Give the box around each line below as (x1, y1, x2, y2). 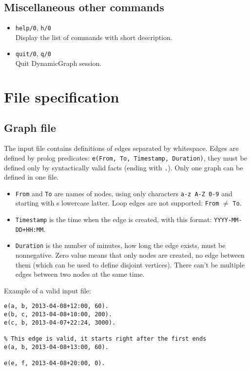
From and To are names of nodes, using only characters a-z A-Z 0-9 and (15, 188, 232, 198)
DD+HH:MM (15, 226, 44, 233)
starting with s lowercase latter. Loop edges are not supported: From (15, 198, 219, 208)
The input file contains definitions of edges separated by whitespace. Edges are (4, 143, 239, 153)
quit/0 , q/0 (15, 48, 51, 59)
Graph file (4, 120, 56, 135)
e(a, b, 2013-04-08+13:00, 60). (4, 343, 109, 350)
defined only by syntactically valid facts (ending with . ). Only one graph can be (4, 162, 243, 172)
